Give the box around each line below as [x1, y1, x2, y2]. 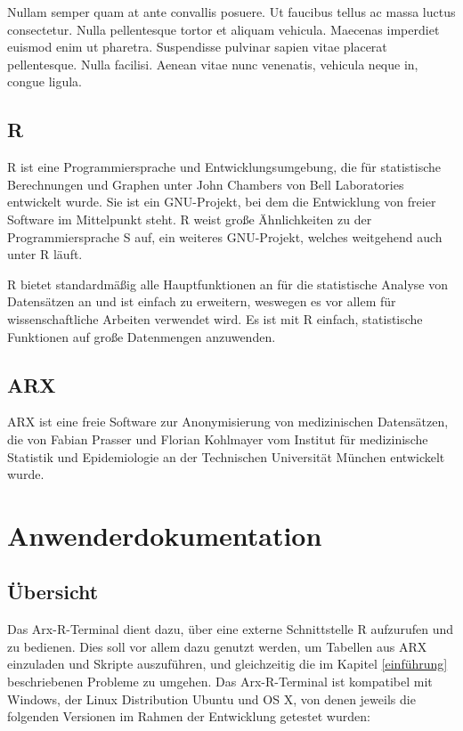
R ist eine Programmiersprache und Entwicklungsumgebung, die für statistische [7, 158, 441, 176]
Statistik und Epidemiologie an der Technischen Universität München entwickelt [7, 447, 445, 466]
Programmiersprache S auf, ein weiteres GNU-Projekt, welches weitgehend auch [7, 227, 443, 246]
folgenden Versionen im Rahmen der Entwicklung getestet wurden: [7, 707, 370, 726]
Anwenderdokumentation [7, 516, 322, 553]
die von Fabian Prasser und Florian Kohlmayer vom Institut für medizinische [7, 429, 428, 448]
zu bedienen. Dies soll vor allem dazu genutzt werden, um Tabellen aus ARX [7, 637, 427, 655]
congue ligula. [7, 72, 83, 91]
